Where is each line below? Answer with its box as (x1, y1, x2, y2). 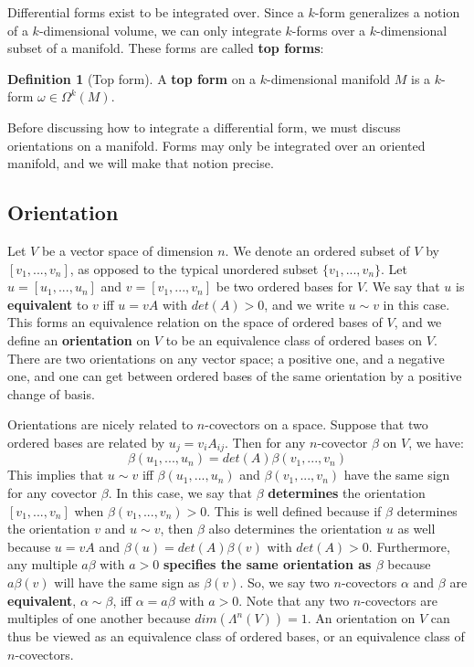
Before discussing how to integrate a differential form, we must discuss (7, 117, 401, 136)
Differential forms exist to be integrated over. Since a (7, 3, 304, 21)
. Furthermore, (368, 536, 450, 556)
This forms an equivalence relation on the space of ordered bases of (7, 312, 383, 332)
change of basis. (7, 384, 95, 403)
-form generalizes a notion (314, 3, 460, 21)
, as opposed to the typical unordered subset (69, 259, 319, 278)
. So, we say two (239, 572, 330, 591)
